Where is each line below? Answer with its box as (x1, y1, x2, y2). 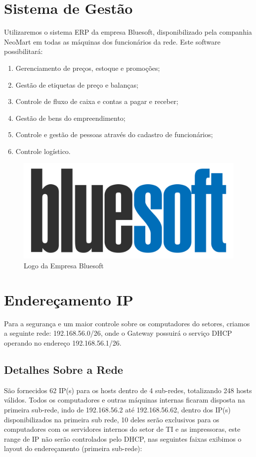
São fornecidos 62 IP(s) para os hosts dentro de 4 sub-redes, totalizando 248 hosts (4, 385, 252, 395)
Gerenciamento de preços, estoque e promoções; (15, 62, 160, 73)
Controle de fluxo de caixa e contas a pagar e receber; (15, 96, 178, 106)
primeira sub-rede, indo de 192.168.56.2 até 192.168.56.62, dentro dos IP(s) (4, 404, 231, 414)
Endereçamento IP (4, 289, 133, 309)
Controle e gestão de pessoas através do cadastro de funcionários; (15, 129, 213, 140)
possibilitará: (4, 46, 43, 56)
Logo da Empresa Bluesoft (24, 260, 104, 271)
